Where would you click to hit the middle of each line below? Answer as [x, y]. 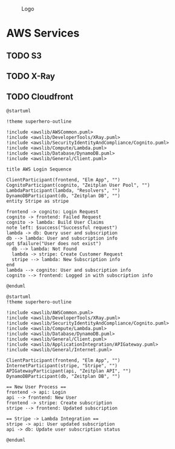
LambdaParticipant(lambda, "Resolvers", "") [63, 191]
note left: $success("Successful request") [62, 228]
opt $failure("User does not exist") [54, 243]
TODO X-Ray [31, 76]
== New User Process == [36, 387]
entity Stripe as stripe [38, 201]
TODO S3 [24, 56]
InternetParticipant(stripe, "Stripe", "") [62, 366]
